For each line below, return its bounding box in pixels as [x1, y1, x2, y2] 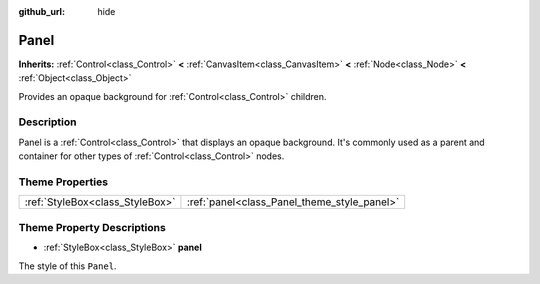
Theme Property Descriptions [18, 220, 167, 234]
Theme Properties [18, 175, 109, 189]
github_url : [18, 6, 65, 17]
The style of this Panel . [18, 260, 117, 272]
